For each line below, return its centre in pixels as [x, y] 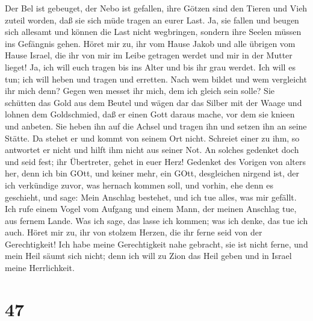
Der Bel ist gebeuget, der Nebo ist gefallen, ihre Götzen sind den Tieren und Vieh [156, 8]
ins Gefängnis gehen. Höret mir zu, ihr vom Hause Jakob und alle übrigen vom [150, 43]
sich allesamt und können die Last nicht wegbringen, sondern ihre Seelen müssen [153, 32]
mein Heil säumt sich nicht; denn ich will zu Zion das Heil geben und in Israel [148, 256]
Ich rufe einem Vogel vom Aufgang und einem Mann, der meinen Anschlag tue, [151, 209]
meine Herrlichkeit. [40, 268]
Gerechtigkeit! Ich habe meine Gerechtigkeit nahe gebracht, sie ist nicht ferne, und [156, 244]
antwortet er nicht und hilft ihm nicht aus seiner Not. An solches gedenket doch [152, 150]
